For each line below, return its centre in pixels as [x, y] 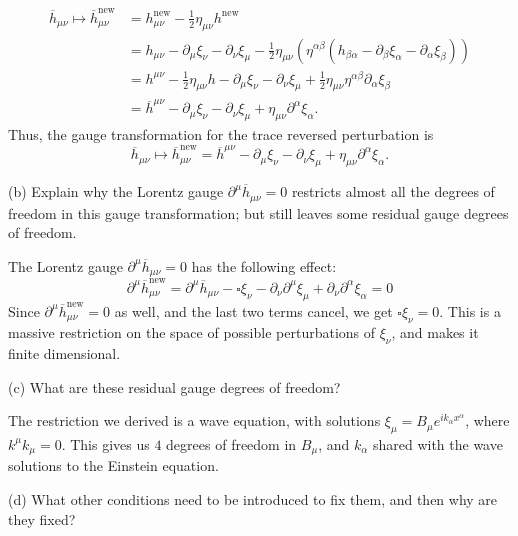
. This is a [470, 310]
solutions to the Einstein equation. [113, 465]
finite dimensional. [64, 353]
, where [487, 420]
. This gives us [105, 443]
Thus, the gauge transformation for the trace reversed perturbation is [221, 134]
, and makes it [435, 332]
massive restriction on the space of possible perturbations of [192, 332]
